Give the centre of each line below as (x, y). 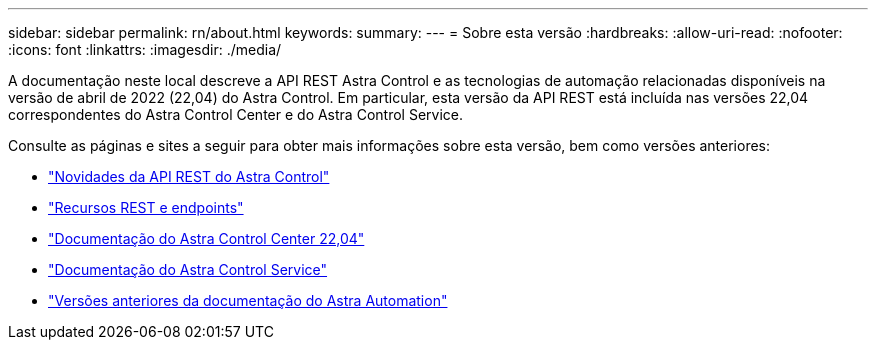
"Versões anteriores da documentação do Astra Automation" (248, 300)
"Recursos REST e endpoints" (146, 207)
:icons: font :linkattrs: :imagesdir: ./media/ (145, 49)
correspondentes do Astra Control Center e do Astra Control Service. (235, 114)
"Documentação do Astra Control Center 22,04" (206, 238)
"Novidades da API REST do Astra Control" (189, 176)
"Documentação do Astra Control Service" (188, 269)
